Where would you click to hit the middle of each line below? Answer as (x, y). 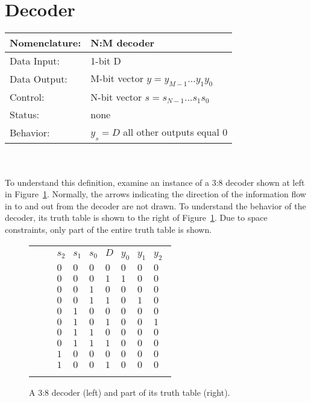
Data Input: (35, 61)
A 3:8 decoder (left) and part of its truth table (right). (130, 392)
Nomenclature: (46, 43)
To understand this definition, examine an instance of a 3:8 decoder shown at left (155, 182)
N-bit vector (116, 97)
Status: (24, 115)
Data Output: (39, 79)
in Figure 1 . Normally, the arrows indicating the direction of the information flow (155, 194)
